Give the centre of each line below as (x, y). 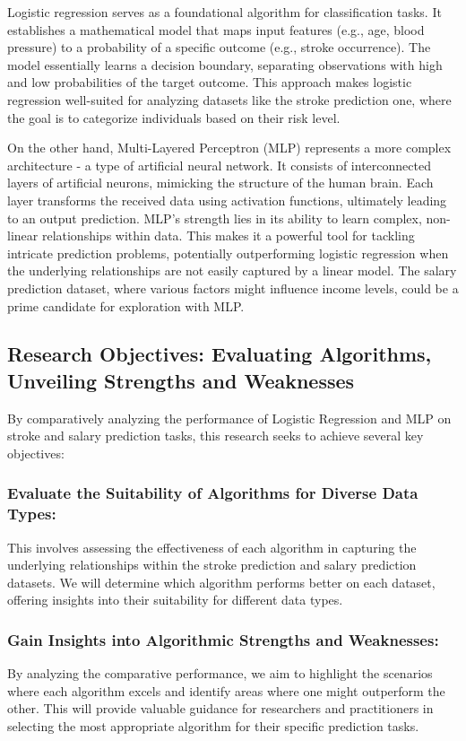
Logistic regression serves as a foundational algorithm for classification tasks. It (224, 12)
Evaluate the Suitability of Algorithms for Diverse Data (213, 493)
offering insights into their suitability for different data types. (175, 600)
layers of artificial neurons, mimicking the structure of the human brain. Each (220, 183)
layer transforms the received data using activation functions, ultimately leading (227, 200)
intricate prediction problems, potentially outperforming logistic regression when (228, 253)
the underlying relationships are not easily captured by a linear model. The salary (232, 270)
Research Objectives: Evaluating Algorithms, (220, 354)
